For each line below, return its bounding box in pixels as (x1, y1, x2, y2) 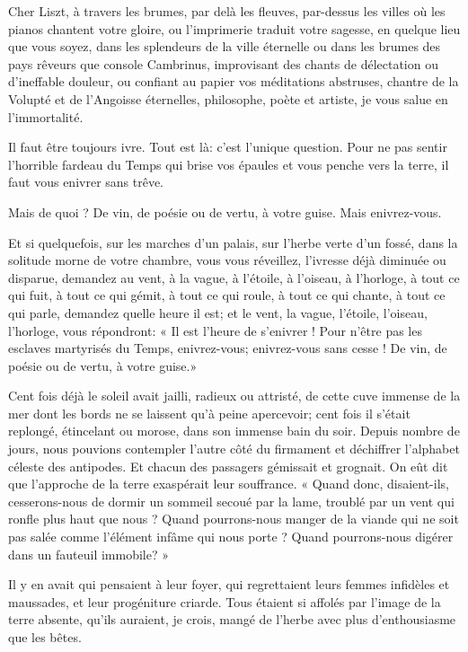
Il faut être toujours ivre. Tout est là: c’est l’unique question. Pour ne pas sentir (8, 137, 447, 156)
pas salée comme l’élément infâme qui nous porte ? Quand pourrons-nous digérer (8, 527, 454, 546)
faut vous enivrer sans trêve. (8, 172, 164, 191)
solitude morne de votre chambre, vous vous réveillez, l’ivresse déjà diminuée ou (8, 251, 446, 269)
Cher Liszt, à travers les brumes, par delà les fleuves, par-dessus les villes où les (8, 2, 446, 20)
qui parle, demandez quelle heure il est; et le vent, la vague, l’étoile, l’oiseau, (8, 303, 428, 322)
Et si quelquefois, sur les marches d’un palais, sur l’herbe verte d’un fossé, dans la (8, 233, 458, 251)
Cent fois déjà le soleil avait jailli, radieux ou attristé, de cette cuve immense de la (8, 386, 461, 405)
